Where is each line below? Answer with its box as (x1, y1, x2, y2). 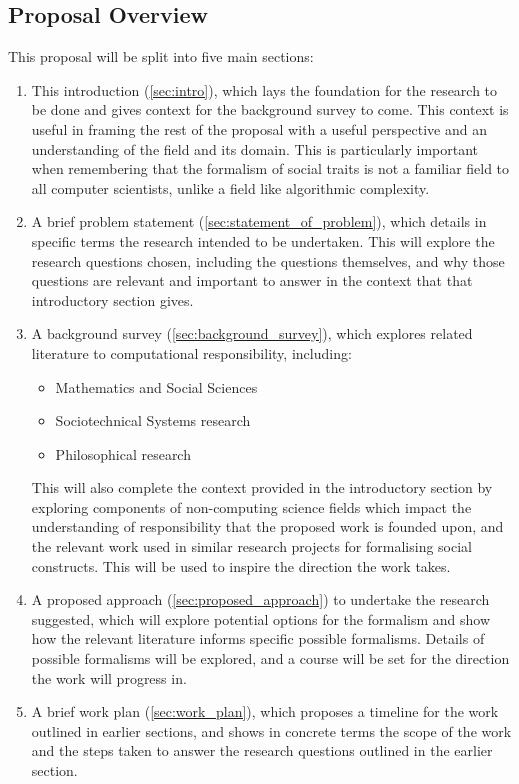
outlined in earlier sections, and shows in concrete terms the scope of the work (31, 720, 512, 741)
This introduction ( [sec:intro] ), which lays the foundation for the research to (31, 79, 498, 100)
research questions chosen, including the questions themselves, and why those (31, 250, 505, 271)
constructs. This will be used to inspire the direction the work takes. (31, 555, 451, 576)
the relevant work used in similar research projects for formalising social (31, 536, 472, 557)
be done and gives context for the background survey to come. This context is (31, 99, 509, 120)
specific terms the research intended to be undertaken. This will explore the (31, 230, 495, 251)
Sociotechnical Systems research (55, 410, 251, 431)
